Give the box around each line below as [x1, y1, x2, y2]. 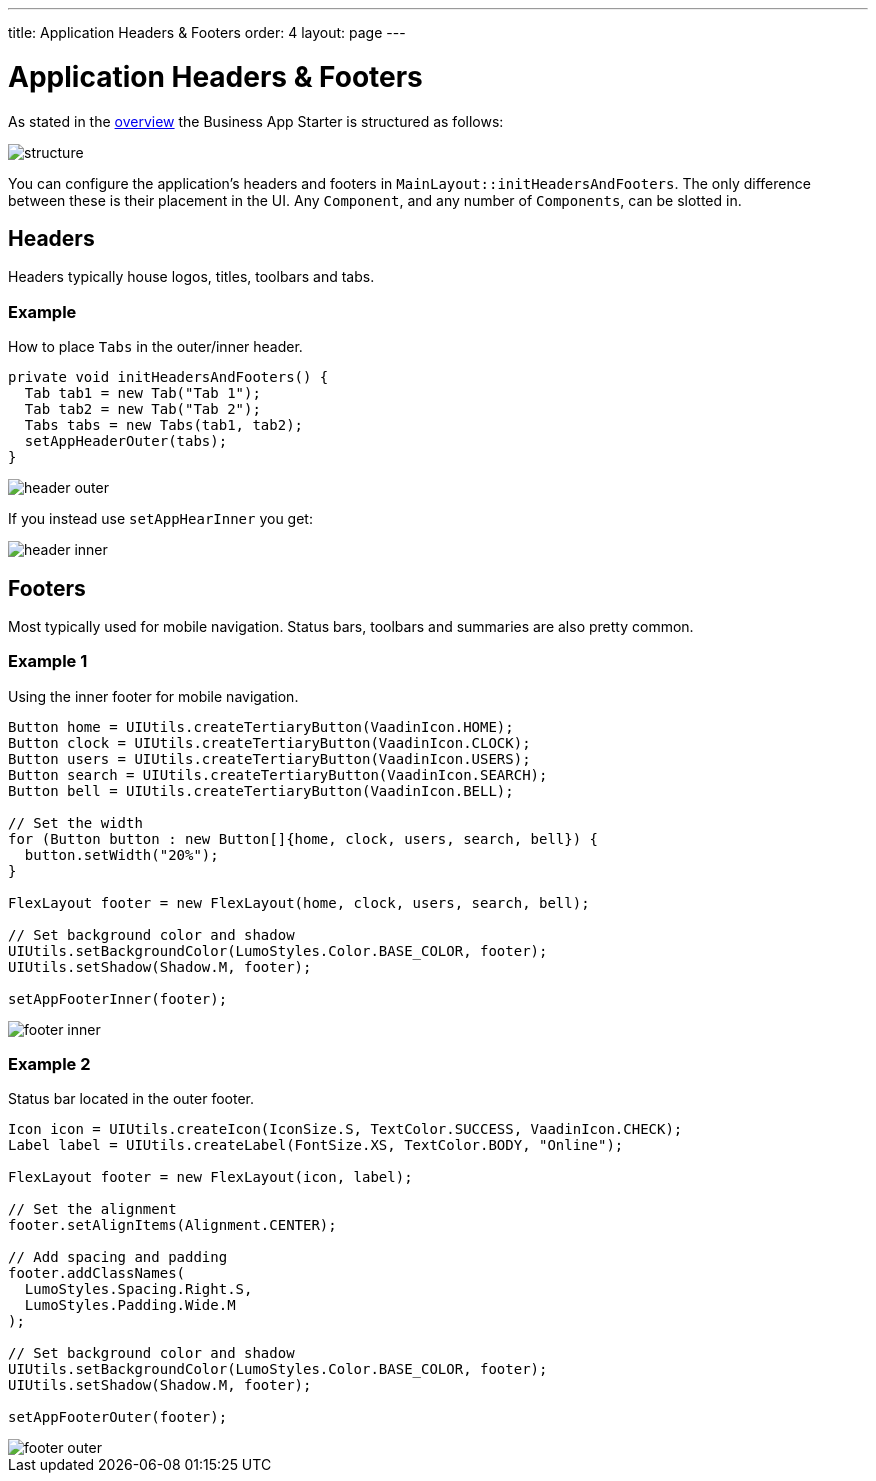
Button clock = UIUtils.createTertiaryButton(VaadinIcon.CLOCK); [8, 734, 531, 751]
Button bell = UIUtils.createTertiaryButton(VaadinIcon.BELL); [8, 782, 514, 799]
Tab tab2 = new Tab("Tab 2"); [24, 401, 261, 418]
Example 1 [8, 651, 88, 672]
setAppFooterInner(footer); [8, 990, 228, 1007]
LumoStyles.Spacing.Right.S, [24, 1281, 253, 1298]
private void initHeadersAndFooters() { [8, 369, 329, 386]
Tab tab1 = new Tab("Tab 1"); [24, 385, 261, 402]
